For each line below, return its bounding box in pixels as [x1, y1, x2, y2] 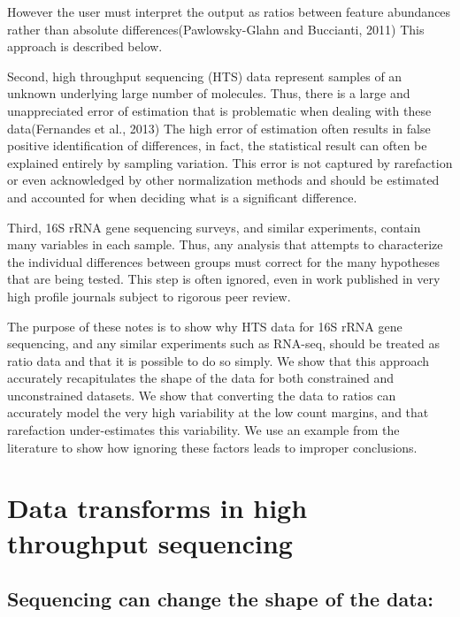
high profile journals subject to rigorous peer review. [7, 286, 291, 305]
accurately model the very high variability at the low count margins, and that [7, 403, 429, 422]
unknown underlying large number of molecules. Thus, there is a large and [7, 84, 410, 103]
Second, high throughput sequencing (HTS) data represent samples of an [7, 66, 402, 85]
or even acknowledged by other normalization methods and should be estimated [7, 171, 440, 189]
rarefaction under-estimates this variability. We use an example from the [7, 421, 400, 439]
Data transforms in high [7, 490, 308, 526]
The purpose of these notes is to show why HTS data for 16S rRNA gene [7, 316, 402, 335]
